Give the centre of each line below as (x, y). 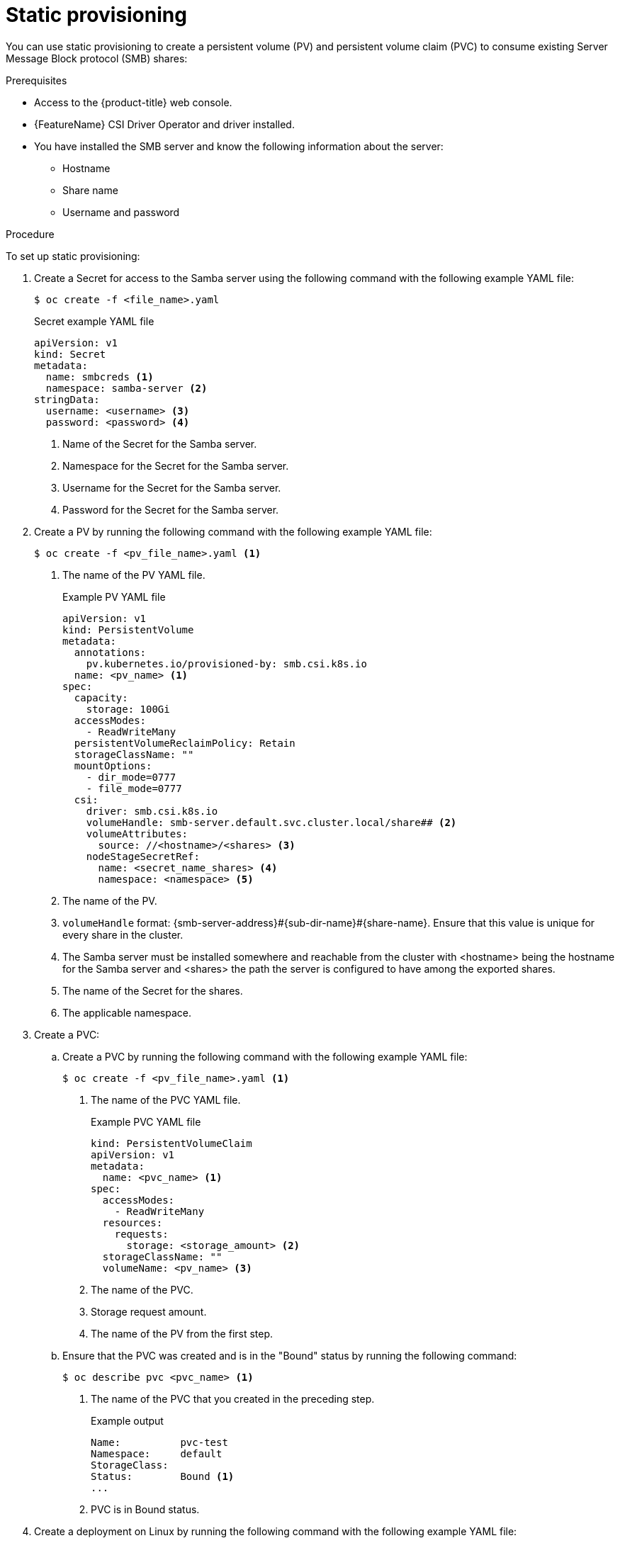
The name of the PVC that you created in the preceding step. (233, 1398)
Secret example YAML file (94, 321)
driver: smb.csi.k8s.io (152, 811)
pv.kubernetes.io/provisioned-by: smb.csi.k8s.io (226, 663)
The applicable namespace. (127, 1012)
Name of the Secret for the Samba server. (160, 443)
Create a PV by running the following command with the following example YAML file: (233, 531)
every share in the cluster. (123, 934)
